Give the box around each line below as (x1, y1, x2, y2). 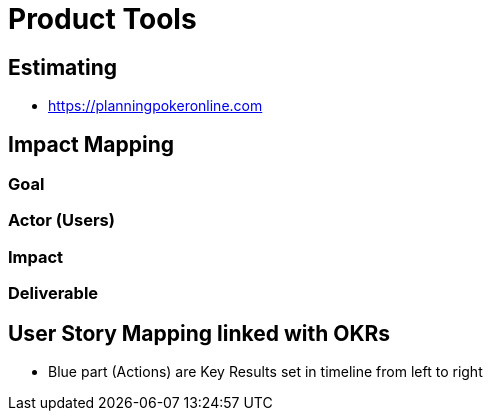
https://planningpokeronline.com (48, 97, 263, 115)
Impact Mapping (8, 131, 174, 157)
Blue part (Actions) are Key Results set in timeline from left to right (48, 362, 483, 380)
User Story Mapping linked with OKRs (8, 320, 391, 346)
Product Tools (8, 2, 197, 36)
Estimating (8, 54, 117, 80)
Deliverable (8, 283, 99, 304)
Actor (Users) (8, 210, 115, 231)
